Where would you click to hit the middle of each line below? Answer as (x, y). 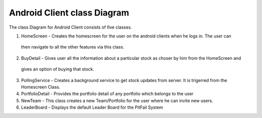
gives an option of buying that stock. (58, 69)
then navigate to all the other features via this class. (73, 47)
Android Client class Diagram (69, 13)
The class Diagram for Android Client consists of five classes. (70, 27)
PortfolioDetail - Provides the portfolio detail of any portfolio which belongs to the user (107, 94)
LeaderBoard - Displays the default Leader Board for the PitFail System (92, 107)
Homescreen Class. (41, 87)
